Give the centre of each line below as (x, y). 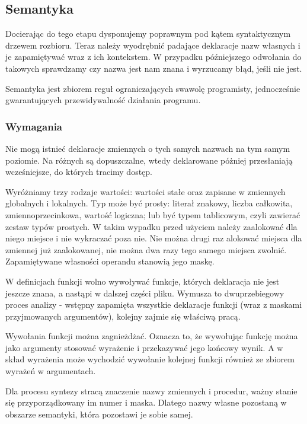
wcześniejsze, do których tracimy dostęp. (79, 172)
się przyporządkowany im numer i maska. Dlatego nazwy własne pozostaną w (146, 402)
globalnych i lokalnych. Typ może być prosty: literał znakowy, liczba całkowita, (149, 203)
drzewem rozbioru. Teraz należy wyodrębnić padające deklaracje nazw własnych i (153, 45)
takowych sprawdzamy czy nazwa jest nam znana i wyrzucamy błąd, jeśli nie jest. (154, 68)
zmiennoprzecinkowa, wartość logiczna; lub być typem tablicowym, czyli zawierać (153, 214)
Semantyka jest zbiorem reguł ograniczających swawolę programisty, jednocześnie (153, 88)
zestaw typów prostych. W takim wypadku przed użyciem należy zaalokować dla (151, 226)
